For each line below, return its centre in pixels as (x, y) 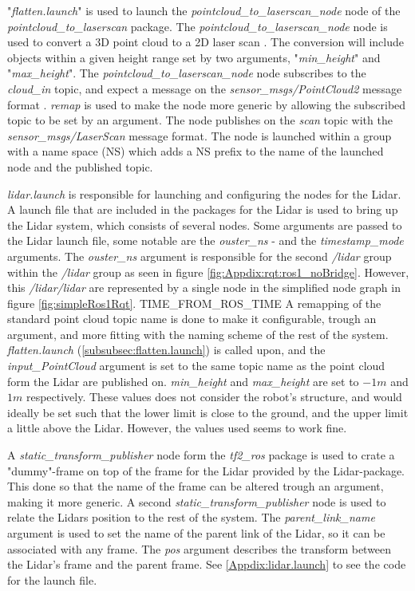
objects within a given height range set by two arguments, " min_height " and (194, 57)
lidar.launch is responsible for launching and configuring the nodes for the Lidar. (204, 193)
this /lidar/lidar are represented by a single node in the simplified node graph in (204, 288)
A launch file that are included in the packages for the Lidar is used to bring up (203, 209)
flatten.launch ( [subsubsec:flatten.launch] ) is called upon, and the (166, 350)
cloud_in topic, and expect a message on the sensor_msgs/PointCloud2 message (205, 88)
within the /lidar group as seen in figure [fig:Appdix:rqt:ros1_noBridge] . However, (208, 272)
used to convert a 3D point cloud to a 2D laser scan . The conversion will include (206, 42)
